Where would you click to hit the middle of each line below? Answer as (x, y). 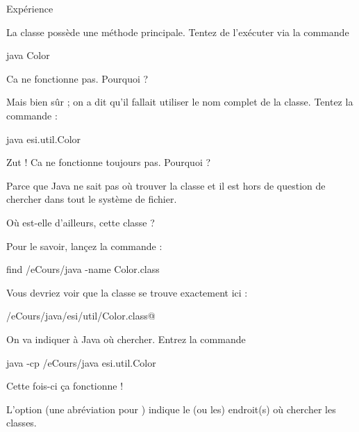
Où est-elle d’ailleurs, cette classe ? (81, 222)
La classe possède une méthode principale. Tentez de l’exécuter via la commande (178, 32)
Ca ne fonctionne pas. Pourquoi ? (77, 78)
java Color (28, 55)
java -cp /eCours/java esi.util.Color (81, 362)
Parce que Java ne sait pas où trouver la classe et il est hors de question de (166, 185)
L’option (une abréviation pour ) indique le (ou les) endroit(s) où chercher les (171, 409)
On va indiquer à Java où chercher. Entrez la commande (126, 339)
